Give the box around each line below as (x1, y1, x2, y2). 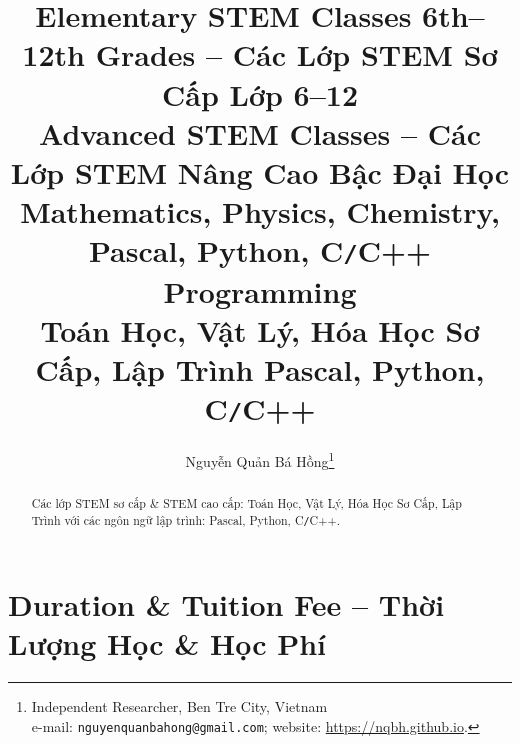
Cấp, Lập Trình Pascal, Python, (35, 349, 485, 389)
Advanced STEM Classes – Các (38, 112, 482, 153)
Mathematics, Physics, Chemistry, (20, 191, 500, 232)
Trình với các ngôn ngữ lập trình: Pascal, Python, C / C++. (31, 511, 340, 528)
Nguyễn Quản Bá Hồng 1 (185, 448, 335, 471)
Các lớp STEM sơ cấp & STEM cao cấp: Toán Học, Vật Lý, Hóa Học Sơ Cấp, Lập (31, 495, 462, 512)
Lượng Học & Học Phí (8, 623, 327, 664)
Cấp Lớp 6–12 (161, 73, 359, 114)
